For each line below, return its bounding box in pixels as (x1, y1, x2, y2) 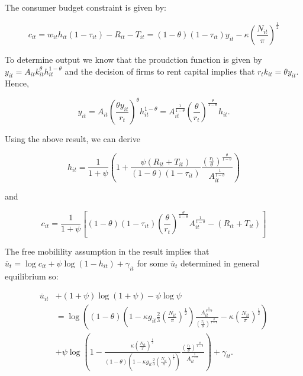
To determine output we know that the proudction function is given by (5, 53, 262, 65)
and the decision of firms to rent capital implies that (65, 65, 255, 77)
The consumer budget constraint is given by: (5, 1, 166, 13)
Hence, (5, 77, 29, 89)
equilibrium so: (5, 269, 59, 282)
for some (137, 256, 168, 269)
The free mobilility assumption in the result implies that (5, 245, 209, 258)
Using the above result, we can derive (5, 133, 140, 145)
